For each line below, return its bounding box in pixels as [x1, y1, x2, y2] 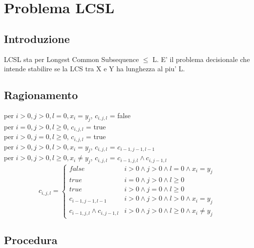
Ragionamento [4, 87, 78, 103]
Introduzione [4, 31, 70, 46]
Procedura [4, 232, 58, 247]
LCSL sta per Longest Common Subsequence [4, 54, 139, 64]
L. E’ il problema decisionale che [152, 54, 250, 64]
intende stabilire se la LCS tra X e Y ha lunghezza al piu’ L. [4, 63, 185, 74]
